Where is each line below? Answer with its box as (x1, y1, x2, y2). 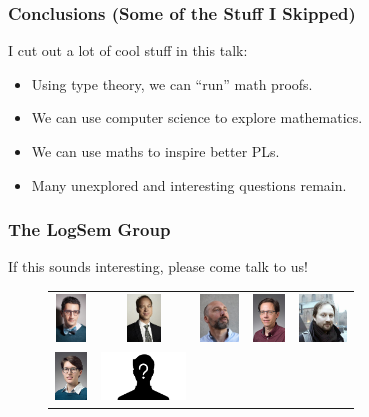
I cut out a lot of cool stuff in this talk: (8, 40, 248, 61)
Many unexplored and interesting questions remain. (31, 174, 347, 195)
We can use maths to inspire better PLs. (31, 141, 280, 161)
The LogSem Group (8, 217, 171, 242)
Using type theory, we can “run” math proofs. (31, 73, 313, 94)
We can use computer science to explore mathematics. (31, 107, 363, 128)
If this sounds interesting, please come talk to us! (8, 256, 308, 277)
